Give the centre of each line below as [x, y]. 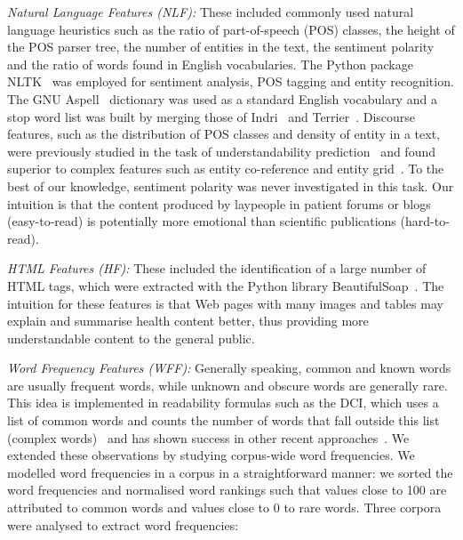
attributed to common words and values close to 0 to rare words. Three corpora [224, 508]
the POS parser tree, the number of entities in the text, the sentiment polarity [221, 47]
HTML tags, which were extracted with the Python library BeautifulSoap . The [226, 285]
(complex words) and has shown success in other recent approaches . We [208, 437]
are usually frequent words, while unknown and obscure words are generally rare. [228, 385]
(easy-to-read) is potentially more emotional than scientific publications [202, 221]
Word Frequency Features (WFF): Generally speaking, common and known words [229, 368]
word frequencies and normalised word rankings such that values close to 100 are [227, 490]
